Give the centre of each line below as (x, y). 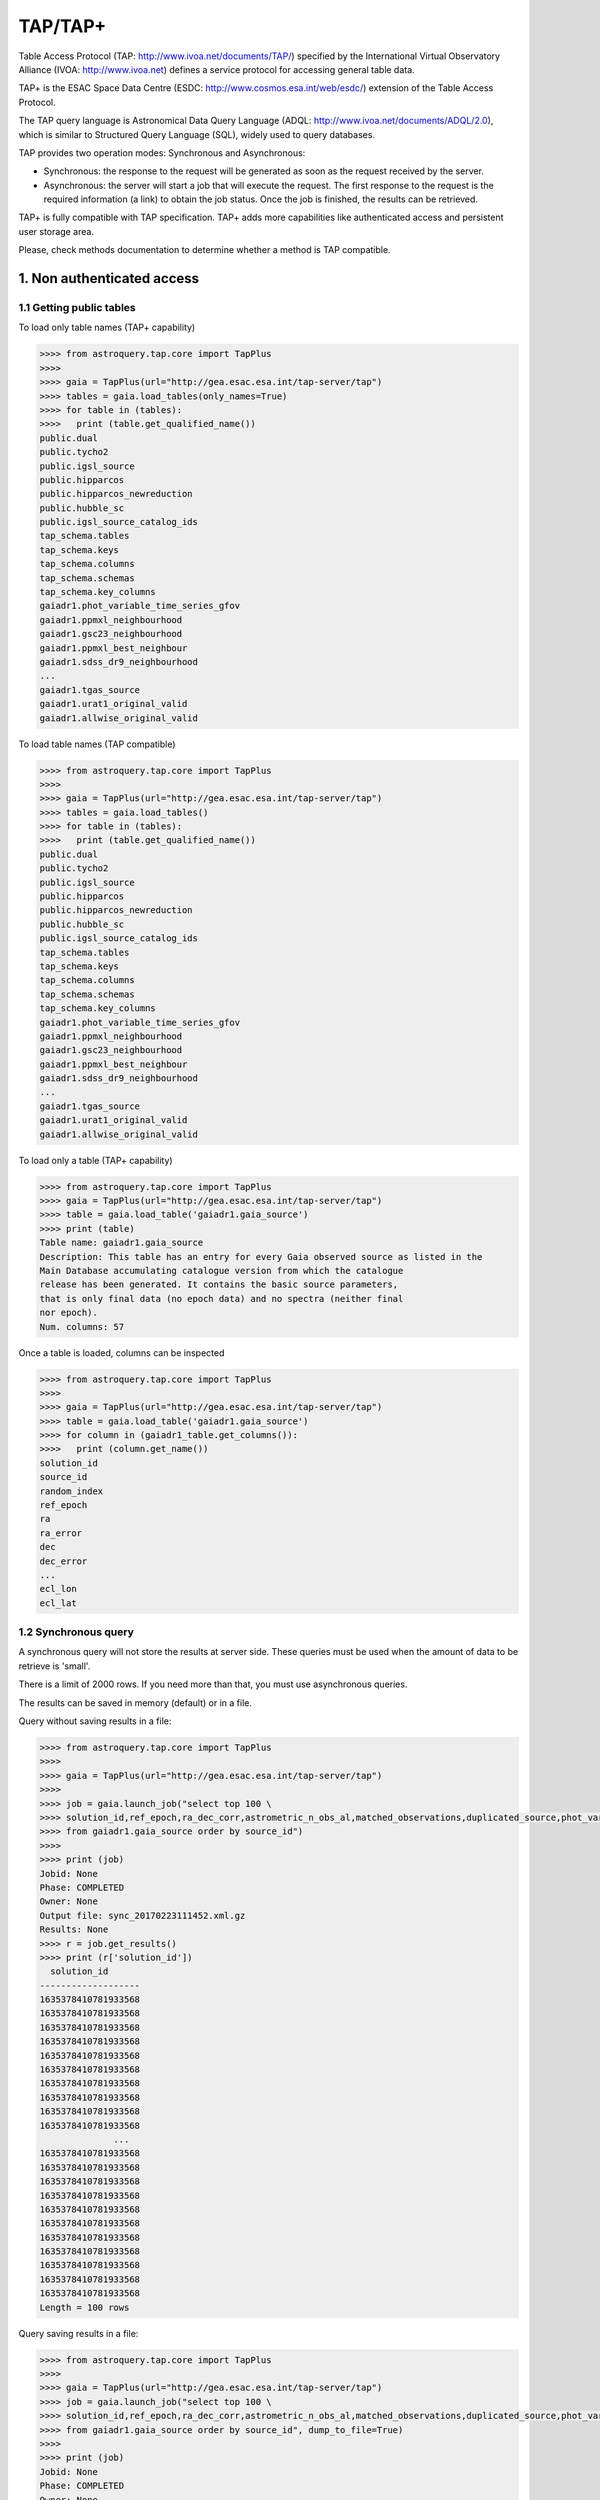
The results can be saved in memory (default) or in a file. (135, 1702)
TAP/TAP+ (62, 26)
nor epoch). (69, 1313)
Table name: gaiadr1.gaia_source (121, 1243)
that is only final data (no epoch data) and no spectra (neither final (221, 1298)
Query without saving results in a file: (95, 1721)
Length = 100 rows (84, 2307)
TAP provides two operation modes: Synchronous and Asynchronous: (162, 152)
